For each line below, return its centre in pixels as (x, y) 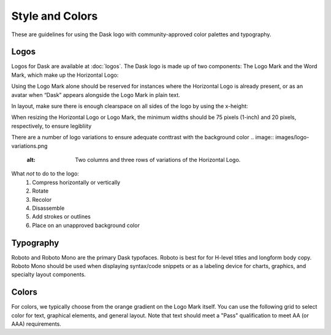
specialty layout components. (48, 275)
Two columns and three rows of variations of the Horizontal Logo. (158, 160)
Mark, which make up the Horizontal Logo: (65, 75)
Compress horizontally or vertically (76, 182)
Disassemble (48, 208)
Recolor (42, 199)
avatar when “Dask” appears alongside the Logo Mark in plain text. (96, 94)
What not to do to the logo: (45, 174)
